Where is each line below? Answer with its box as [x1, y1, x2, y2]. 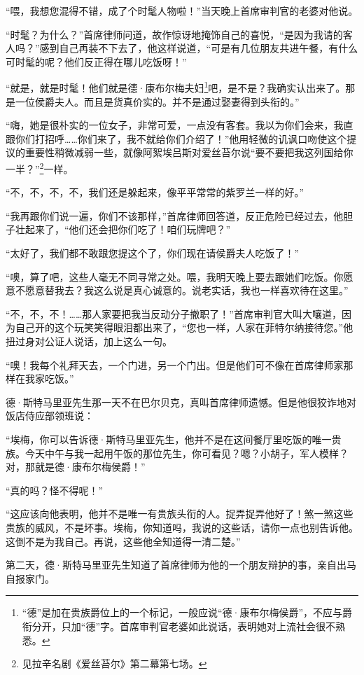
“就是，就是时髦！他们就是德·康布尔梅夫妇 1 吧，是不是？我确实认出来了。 [6, 78, 346, 95]
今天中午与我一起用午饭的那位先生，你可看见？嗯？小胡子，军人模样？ [24, 445, 349, 460]
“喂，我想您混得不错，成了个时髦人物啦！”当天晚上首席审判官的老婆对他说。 [6, 4, 358, 18]
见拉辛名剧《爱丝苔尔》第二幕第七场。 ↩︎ [22, 656, 207, 671]
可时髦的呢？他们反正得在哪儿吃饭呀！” [6, 54, 187, 69]
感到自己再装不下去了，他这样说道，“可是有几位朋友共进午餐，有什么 [39, 41, 358, 55]
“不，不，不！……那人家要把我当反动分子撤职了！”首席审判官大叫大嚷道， [6, 306, 342, 321]
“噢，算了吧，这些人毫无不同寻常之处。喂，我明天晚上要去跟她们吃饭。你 [6, 269, 344, 284]
